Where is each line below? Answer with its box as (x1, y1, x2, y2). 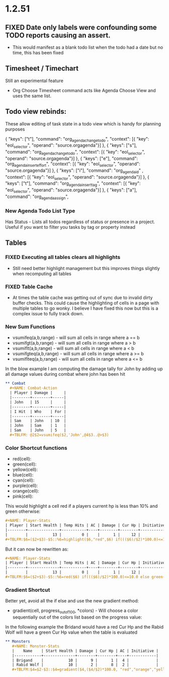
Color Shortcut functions (5, 444, 67, 451)
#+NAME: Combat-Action (10, 386, 57, 391)
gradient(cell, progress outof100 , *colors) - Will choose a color (12, 607, 138, 615)
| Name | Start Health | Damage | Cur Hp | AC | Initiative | (12, 648, 158, 653)
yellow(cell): (12, 466, 38, 472)
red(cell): (12, 456, 32, 462)
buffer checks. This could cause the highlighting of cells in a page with (12, 300, 159, 306)
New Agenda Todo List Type (5, 207, 75, 214)
